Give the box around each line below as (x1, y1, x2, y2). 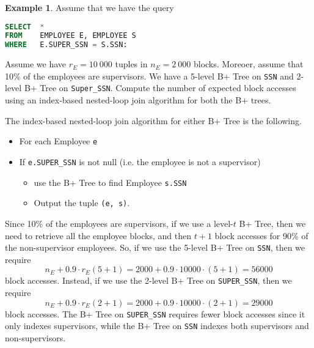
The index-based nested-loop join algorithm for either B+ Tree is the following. (5, 114, 302, 127)
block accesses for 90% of (214, 229, 309, 242)
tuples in (115, 57, 148, 70)
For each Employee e (19, 135, 98, 147)
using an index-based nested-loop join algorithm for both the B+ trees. (5, 94, 271, 106)
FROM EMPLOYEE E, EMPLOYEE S (5, 31, 136, 40)
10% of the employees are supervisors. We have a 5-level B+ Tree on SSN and (5, 69, 294, 82)
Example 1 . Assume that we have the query (5, 1, 174, 13)
